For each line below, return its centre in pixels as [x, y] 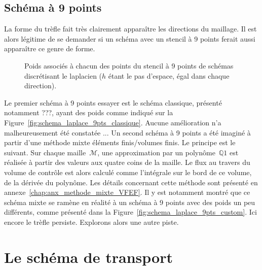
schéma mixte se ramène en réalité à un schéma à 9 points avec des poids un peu [130, 202]
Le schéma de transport [88, 257]
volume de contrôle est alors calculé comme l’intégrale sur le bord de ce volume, [128, 172]
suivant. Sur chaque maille [45, 152]
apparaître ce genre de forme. [50, 48]
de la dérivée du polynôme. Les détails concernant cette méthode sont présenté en [131, 182]
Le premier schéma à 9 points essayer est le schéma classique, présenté [113, 102]
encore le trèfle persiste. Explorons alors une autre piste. [91, 222]
